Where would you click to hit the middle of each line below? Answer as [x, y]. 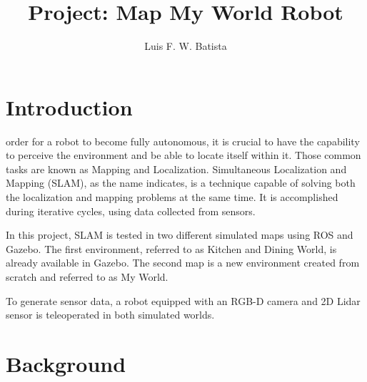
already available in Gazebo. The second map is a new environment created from [183, 263]
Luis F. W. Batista [186, 46]
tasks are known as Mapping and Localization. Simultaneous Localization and [176, 169]
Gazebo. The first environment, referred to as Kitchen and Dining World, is [171, 248]
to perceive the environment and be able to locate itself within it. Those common [183, 155]
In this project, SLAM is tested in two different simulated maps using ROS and [180, 235]
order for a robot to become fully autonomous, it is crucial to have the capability [183, 141]
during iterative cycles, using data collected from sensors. [131, 211]
